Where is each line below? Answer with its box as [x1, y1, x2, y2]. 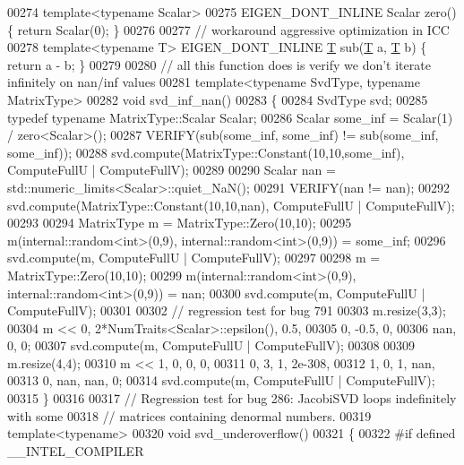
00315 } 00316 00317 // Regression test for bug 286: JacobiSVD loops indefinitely [7, 389, 457, 408]
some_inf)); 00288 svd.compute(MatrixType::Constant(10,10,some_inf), [7, 142, 405, 161]
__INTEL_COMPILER [7, 441, 144, 460]
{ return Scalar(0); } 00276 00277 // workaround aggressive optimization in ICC [7, 20, 450, 39]
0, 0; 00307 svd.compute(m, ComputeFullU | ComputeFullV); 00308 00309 [7, 336, 416, 355]
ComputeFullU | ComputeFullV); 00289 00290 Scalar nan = [7, 160, 336, 179]
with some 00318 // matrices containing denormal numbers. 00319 [7, 406, 372, 425]
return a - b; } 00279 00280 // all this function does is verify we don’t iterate [7, 55, 431, 73]
